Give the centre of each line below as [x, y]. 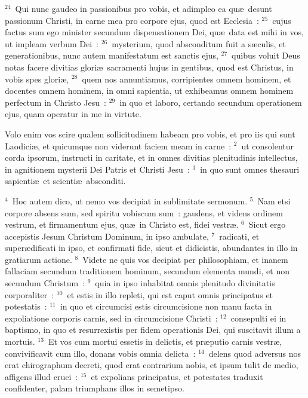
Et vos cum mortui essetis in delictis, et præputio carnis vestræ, [165, 342]
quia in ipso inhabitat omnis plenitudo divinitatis [185, 283]
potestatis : [26, 306]
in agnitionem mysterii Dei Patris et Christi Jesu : [97, 169]
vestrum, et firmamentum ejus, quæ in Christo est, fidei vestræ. [122, 224]
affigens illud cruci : [41, 376]
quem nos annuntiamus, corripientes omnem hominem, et [187, 79]
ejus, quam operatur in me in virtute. [73, 114]
